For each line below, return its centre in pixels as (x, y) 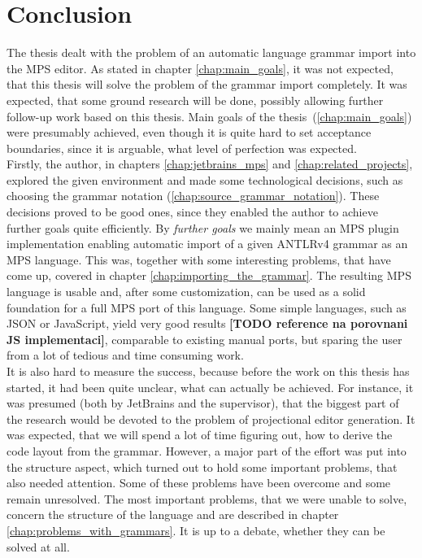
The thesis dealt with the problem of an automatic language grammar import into (211, 52)
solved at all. (38, 546)
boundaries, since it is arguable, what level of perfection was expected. (182, 148)
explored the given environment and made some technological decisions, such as (205, 179)
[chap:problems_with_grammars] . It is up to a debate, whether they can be (196, 530)
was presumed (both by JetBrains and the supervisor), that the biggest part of (203, 403)
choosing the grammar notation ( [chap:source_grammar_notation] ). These (193, 196)
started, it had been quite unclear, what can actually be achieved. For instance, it (210, 387)
